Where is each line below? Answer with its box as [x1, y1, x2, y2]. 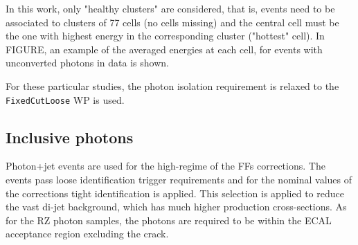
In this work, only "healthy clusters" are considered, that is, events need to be [6, 1, 335, 15]
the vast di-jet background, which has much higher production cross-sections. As [6, 199, 347, 214]
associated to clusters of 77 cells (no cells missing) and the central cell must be [6, 15, 339, 29]
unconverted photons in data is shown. [6, 55, 169, 70]
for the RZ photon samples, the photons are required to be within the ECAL [6, 212, 332, 227]
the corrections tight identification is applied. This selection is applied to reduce [6, 185, 344, 200]
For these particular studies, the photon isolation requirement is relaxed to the [6, 78, 339, 93]
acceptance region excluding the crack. [6, 226, 169, 241]
